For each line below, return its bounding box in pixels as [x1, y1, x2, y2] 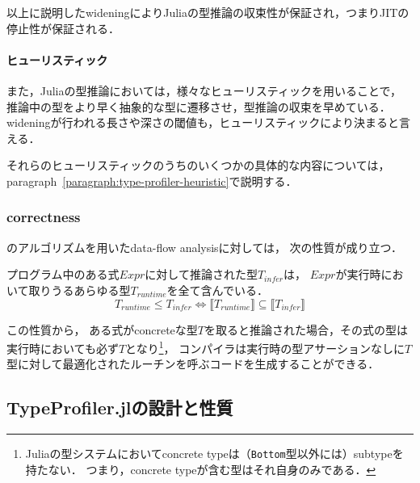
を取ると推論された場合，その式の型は [204, 321, 409, 338]
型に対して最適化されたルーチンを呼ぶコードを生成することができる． [6, 355, 380, 372]
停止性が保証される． [6, 19, 120, 36]
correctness [6, 207, 81, 227]
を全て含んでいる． [166, 281, 268, 298]
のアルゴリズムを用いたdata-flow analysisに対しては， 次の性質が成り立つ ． [6, 238, 402, 255]
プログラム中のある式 [6, 266, 120, 283]
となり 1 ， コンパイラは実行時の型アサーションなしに [125, 338, 405, 356]
